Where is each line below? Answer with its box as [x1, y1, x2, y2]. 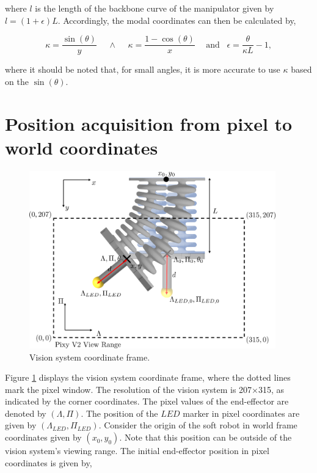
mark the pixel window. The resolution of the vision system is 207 [5, 383, 252, 395]
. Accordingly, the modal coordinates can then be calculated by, [57, 13, 296, 26]
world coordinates [5, 134, 158, 159]
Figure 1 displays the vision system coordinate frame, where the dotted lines [5, 371, 291, 384]
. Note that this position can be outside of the [119, 431, 292, 444]
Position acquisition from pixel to [5, 111, 293, 136]
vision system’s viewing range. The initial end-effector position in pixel [5, 444, 269, 457]
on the [5, 75, 29, 87]
